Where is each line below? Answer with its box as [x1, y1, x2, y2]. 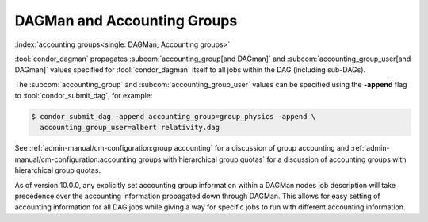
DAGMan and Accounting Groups [14, 12, 238, 29]
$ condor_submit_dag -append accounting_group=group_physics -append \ [31, 112, 316, 121]
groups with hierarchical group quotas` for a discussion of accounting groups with [138, 155, 407, 164]
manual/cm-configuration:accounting [14, 155, 137, 164]
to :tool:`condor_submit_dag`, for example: [14, 91, 153, 101]
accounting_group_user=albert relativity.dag [40, 123, 220, 132]
